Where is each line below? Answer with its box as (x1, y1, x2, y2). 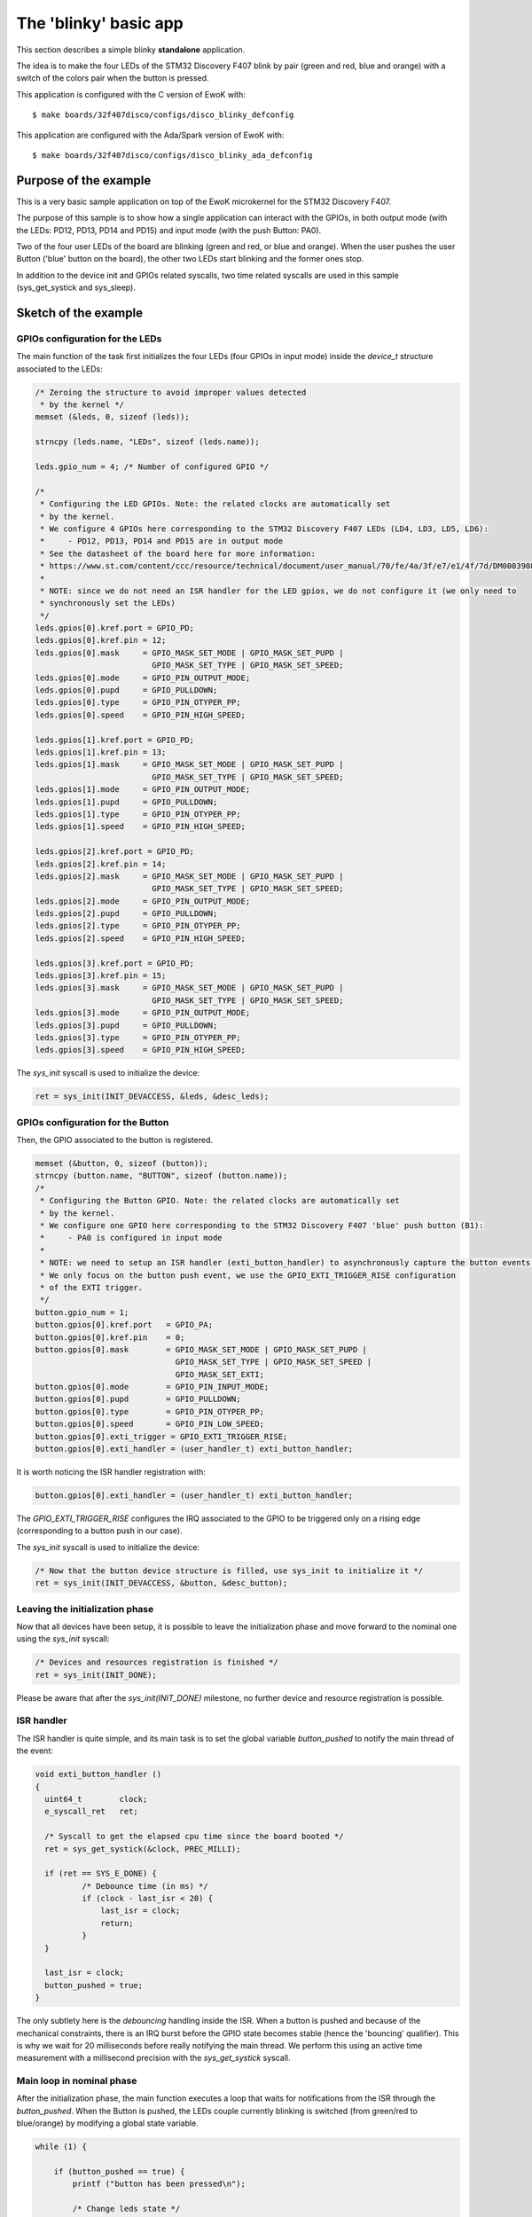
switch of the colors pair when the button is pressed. (16, 73, 209, 83)
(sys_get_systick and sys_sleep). (16, 282, 137, 293)
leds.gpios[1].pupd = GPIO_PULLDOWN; (35, 796, 218, 807)
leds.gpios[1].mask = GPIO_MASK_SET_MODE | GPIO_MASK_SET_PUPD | (35, 759, 344, 770)
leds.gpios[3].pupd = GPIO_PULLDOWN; (35, 1020, 218, 1030)
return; (100, 1918, 134, 1928)
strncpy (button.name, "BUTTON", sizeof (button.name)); (35, 1171, 288, 1181)
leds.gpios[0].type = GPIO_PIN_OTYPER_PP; (35, 697, 241, 708)
